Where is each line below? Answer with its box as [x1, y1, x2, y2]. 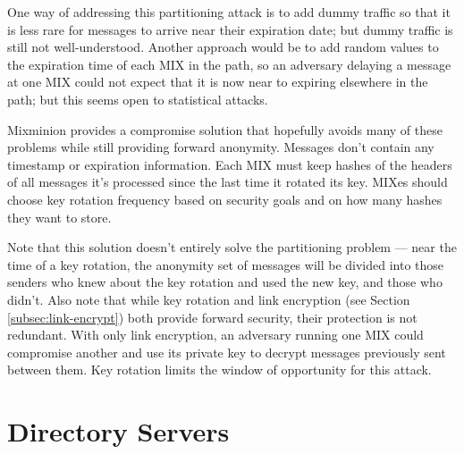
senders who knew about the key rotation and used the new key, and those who [7, 273, 443, 291]
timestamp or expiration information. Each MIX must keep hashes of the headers [7, 155, 452, 173]
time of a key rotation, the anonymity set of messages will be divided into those [7, 255, 444, 273]
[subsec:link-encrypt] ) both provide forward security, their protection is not [7, 307, 418, 326]
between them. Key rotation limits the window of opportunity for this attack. [7, 360, 432, 379]
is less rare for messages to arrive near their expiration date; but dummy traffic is [7, 20, 453, 38]
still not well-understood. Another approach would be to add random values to [7, 38, 439, 56]
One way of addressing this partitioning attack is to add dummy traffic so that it [7, 3, 451, 21]
